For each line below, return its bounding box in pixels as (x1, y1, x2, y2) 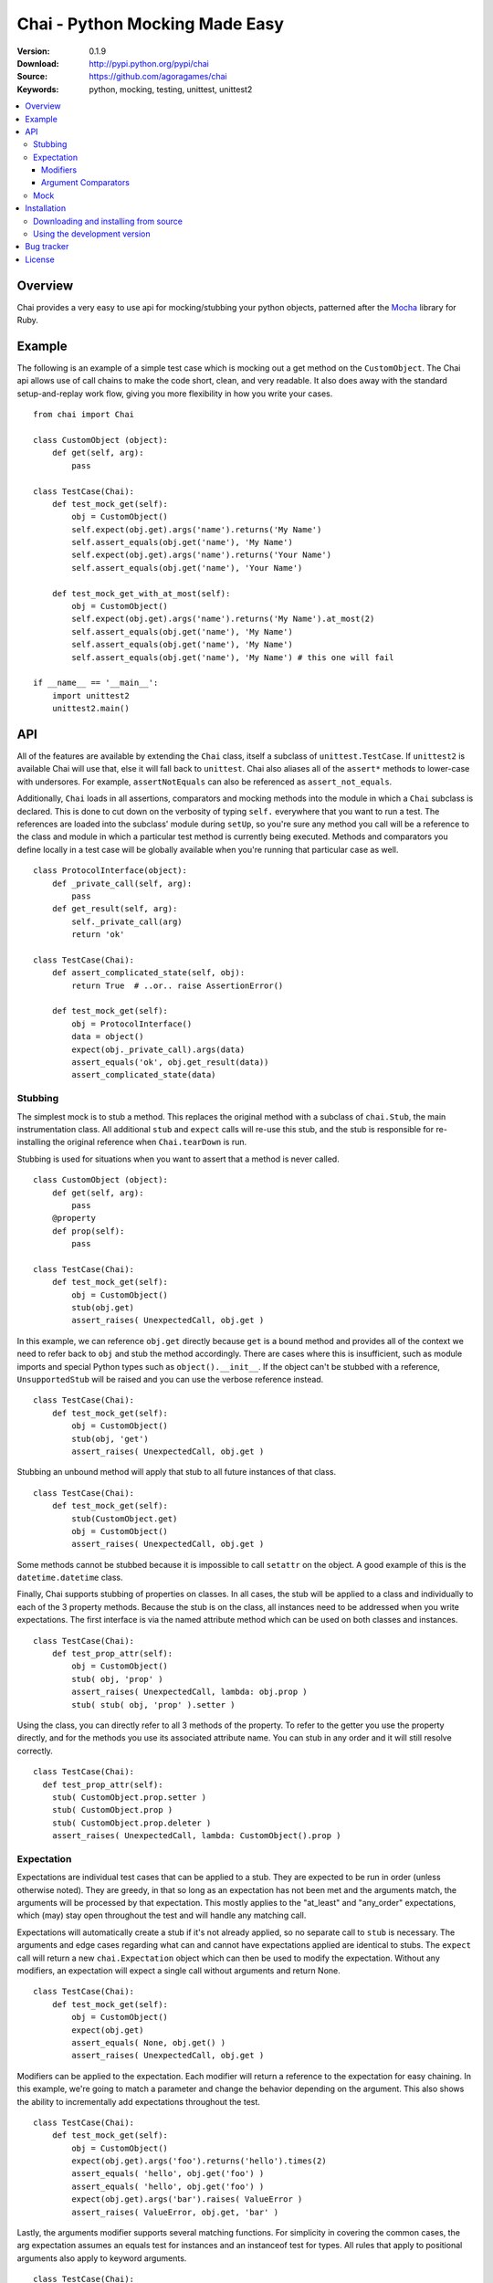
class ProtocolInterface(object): (33, 866, 187, 876)
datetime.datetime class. (16, 1572, 123, 1583)
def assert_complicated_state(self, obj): (51, 968, 246, 978)
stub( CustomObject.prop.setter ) (51, 1792, 207, 1803)
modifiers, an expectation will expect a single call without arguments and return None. (16, 1964, 341, 1976)
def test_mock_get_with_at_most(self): (51, 588, 231, 598)
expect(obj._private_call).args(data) (71, 1044, 246, 1055)
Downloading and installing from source (33, 216, 183, 226)
